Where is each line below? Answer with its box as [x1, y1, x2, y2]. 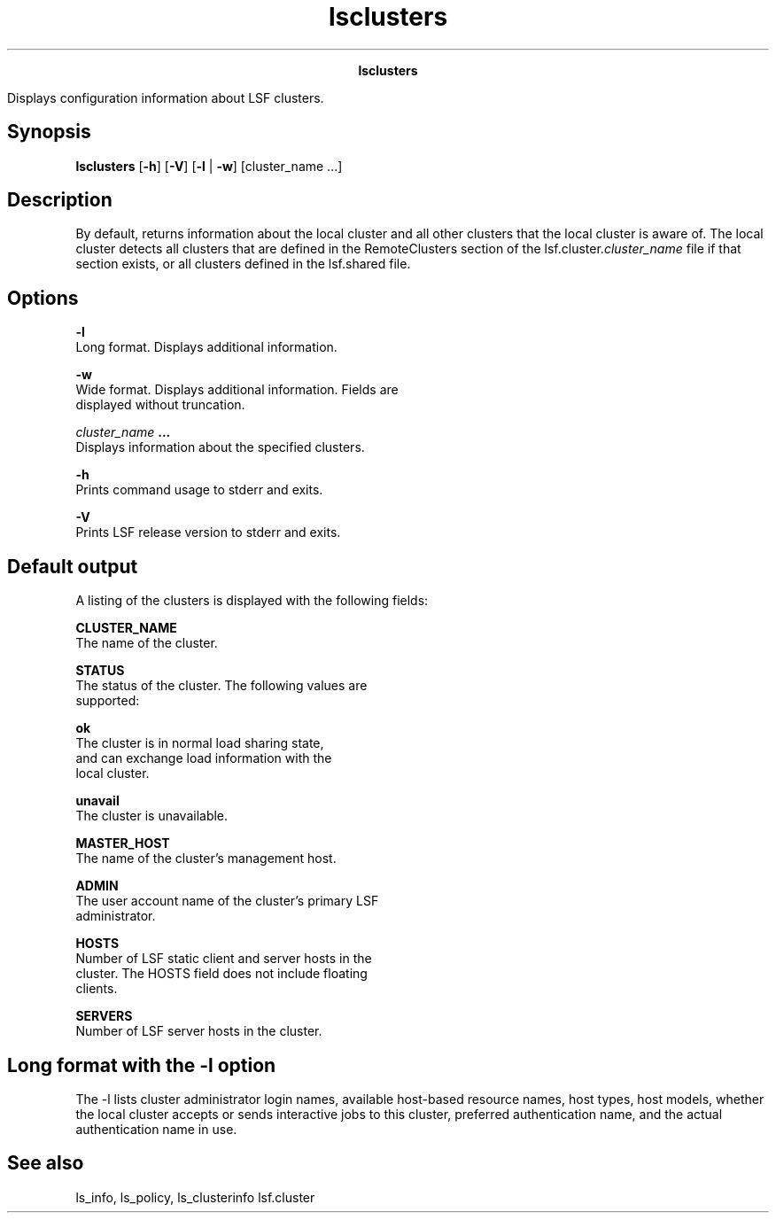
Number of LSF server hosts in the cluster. [75, 1023, 322, 1039]
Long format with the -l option [7, 1053, 276, 1076]
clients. [75, 981, 118, 997]
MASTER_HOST [75, 835, 170, 851]
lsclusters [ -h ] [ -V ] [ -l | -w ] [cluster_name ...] [75, 158, 343, 174]
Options [7, 286, 79, 309]
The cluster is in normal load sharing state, [75, 735, 324, 751]
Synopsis [7, 120, 91, 144]
